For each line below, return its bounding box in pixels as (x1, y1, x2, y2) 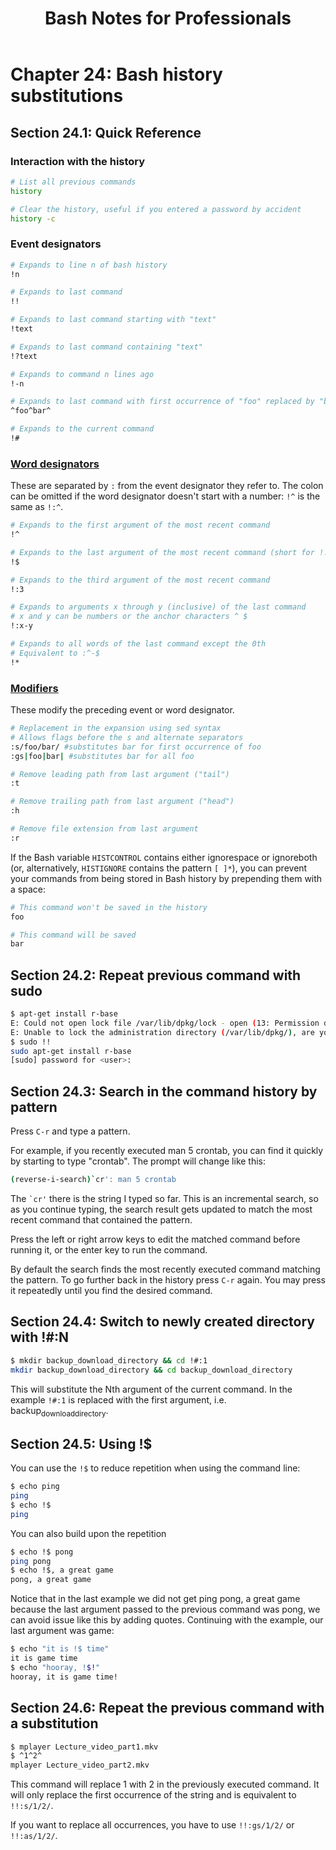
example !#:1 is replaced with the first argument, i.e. (10, 1393, 227, 1406)
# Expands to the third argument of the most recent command (10, 575, 271, 585)
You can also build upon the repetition (10, 1527, 167, 1539)
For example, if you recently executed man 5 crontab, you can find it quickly (10, 1145, 324, 1157)
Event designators (10, 237, 102, 251)
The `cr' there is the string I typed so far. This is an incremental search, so (10, 1193, 319, 1205)
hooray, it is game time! (10, 1672, 118, 1682)
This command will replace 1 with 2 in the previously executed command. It (10, 1778, 320, 1791)
